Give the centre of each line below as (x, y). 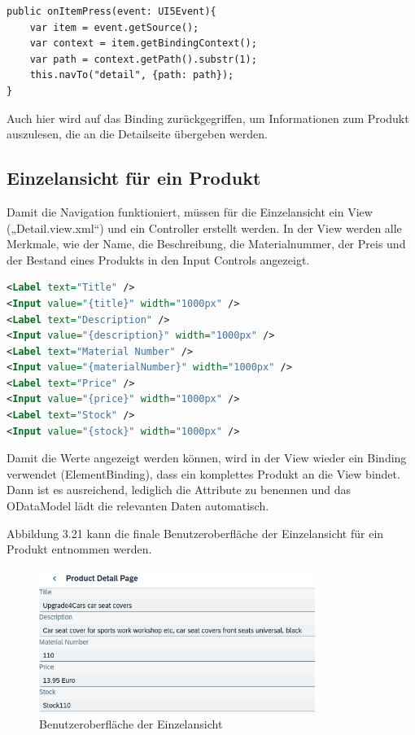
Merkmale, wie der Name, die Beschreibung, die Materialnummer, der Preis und (206, 244)
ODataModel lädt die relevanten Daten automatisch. (138, 506)
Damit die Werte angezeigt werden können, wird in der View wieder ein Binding (207, 458)
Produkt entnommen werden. (79, 549)
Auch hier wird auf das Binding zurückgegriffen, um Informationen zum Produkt (208, 118)
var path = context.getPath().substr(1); (143, 59)
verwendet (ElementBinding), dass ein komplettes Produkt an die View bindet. (203, 473)
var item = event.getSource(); (114, 27)
